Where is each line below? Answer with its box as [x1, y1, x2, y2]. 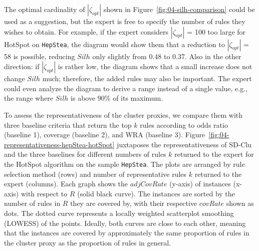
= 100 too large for [187, 26, 246, 37]
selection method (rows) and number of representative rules [4, 168, 187, 179]
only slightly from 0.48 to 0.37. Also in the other [92, 51, 241, 61]
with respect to [21, 188, 68, 198]
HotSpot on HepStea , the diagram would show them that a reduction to [4, 39, 225, 49]
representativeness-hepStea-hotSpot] [4, 139, 115, 149]
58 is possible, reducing [4, 51, 75, 61]
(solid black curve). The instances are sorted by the [77, 188, 235, 198]
